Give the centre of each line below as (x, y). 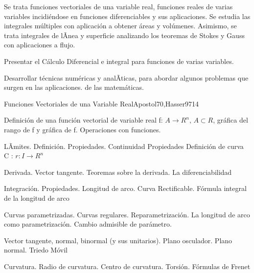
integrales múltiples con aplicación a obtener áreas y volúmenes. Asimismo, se (120, 26)
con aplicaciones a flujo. (40, 45)
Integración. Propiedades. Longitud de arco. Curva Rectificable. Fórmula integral (125, 188)
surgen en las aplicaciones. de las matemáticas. (74, 87)
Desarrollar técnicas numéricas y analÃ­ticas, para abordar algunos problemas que (126, 77)
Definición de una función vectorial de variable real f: (83, 120)
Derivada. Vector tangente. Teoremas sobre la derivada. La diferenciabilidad (118, 172)
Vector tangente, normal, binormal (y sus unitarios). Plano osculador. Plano (118, 240)
